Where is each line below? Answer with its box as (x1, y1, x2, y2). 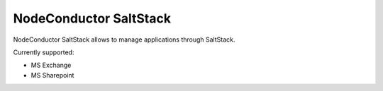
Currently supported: (13, 48, 74, 56)
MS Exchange (30, 61, 72, 70)
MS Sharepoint (30, 71, 74, 79)
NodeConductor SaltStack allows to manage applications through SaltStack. (13, 35, 235, 44)
